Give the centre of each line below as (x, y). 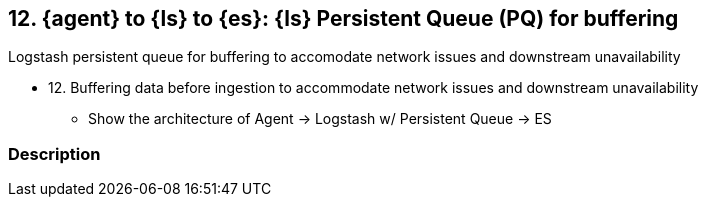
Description (54, 153)
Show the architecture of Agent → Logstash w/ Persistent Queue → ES (320, 119)
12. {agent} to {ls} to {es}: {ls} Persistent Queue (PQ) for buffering (343, 18)
